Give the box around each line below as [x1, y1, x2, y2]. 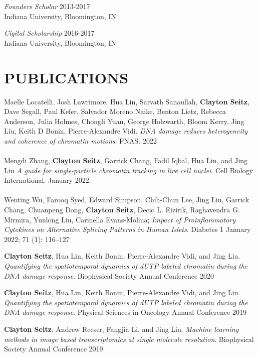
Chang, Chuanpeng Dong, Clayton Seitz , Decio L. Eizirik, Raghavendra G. [4, 204, 240, 215]
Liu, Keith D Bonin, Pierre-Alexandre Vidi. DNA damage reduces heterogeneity [4, 126, 248, 136]
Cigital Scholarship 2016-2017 [4, 28, 95, 38]
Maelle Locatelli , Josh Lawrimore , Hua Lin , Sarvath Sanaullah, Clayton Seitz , [4, 96, 249, 106]
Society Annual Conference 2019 [4, 343, 103, 354]
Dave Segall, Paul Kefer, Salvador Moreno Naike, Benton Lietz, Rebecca [4, 106, 226, 116]
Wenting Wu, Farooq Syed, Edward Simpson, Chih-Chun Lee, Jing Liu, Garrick [4, 194, 249, 205]
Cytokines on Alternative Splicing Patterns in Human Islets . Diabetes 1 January [4, 224, 251, 234]
